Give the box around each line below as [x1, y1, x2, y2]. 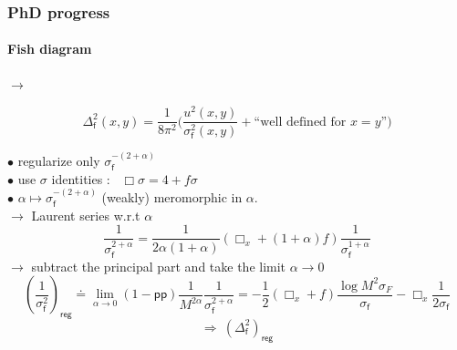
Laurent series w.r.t [31, 205, 140, 224]
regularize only [17, 151, 100, 170]
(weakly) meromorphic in [101, 188, 243, 207]
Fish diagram [7, 39, 92, 58]
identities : [51, 169, 110, 188]
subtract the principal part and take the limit [31, 256, 286, 275]
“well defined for [254, 115, 347, 129]
